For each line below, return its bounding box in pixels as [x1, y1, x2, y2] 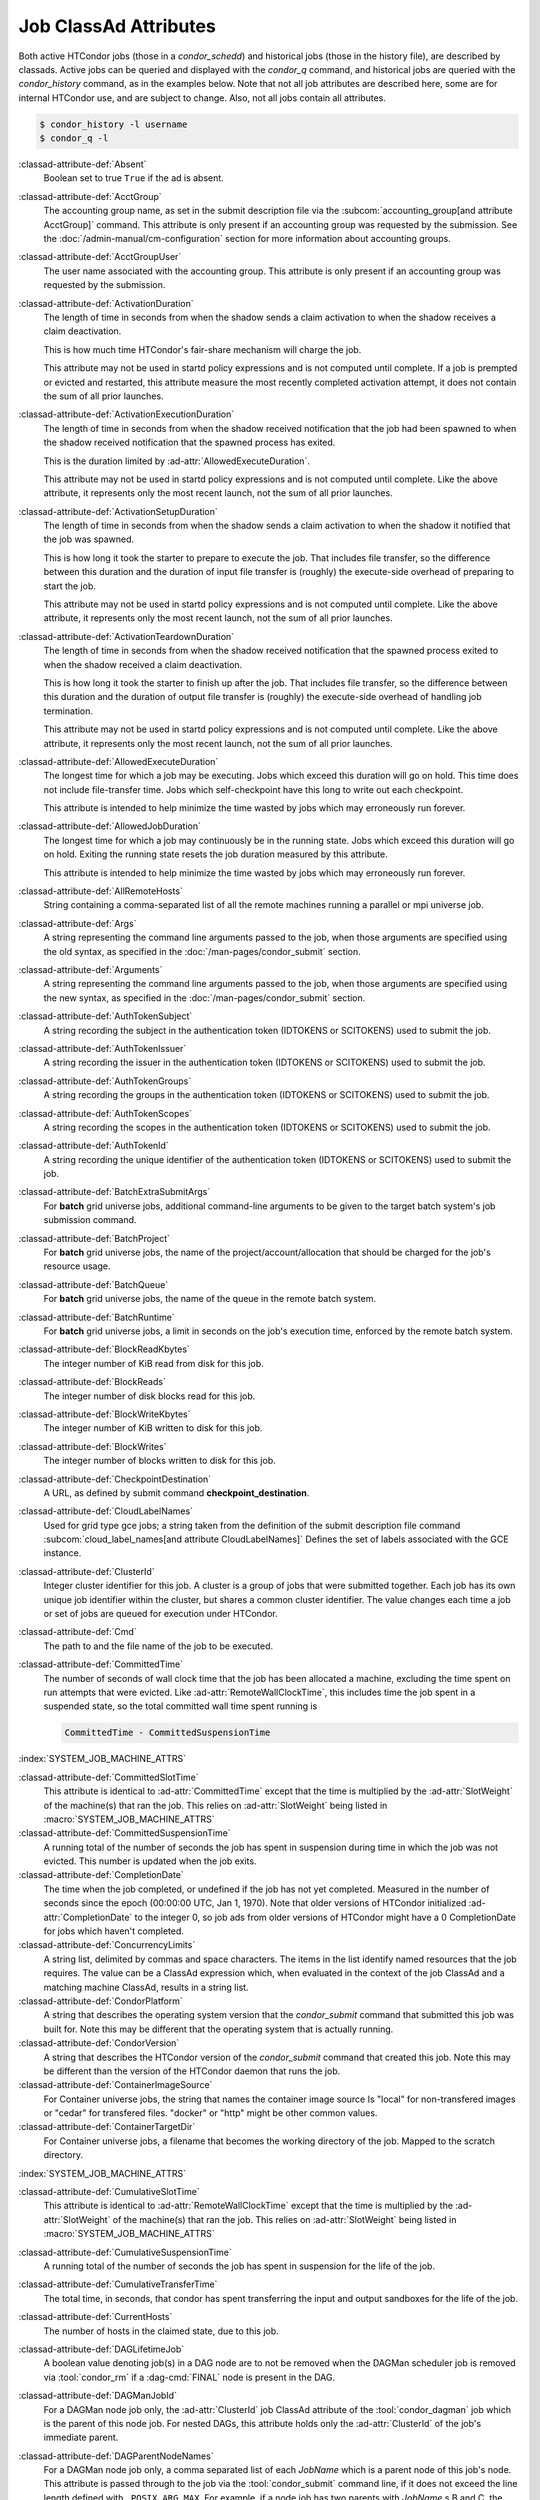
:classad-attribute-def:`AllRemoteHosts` [18, 885, 184, 897]
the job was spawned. [43, 533, 135, 545]
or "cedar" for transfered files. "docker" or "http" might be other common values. [43, 2107, 378, 2119]
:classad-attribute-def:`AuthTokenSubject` [18, 1010, 193, 1022]
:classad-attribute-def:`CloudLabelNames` [18, 1505, 194, 1517]
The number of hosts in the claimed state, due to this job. [43, 2325, 279, 2337]
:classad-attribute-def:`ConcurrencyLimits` [18, 1939, 196, 1951]
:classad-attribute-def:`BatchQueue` [18, 1278, 169, 1290]
